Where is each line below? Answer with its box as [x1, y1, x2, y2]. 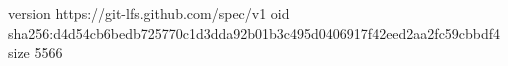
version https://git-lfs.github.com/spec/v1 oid [8, 3, 290, 23]
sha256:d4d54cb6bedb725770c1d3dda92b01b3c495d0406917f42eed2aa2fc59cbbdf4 [8, 22, 501, 43]
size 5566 [8, 42, 63, 63]
